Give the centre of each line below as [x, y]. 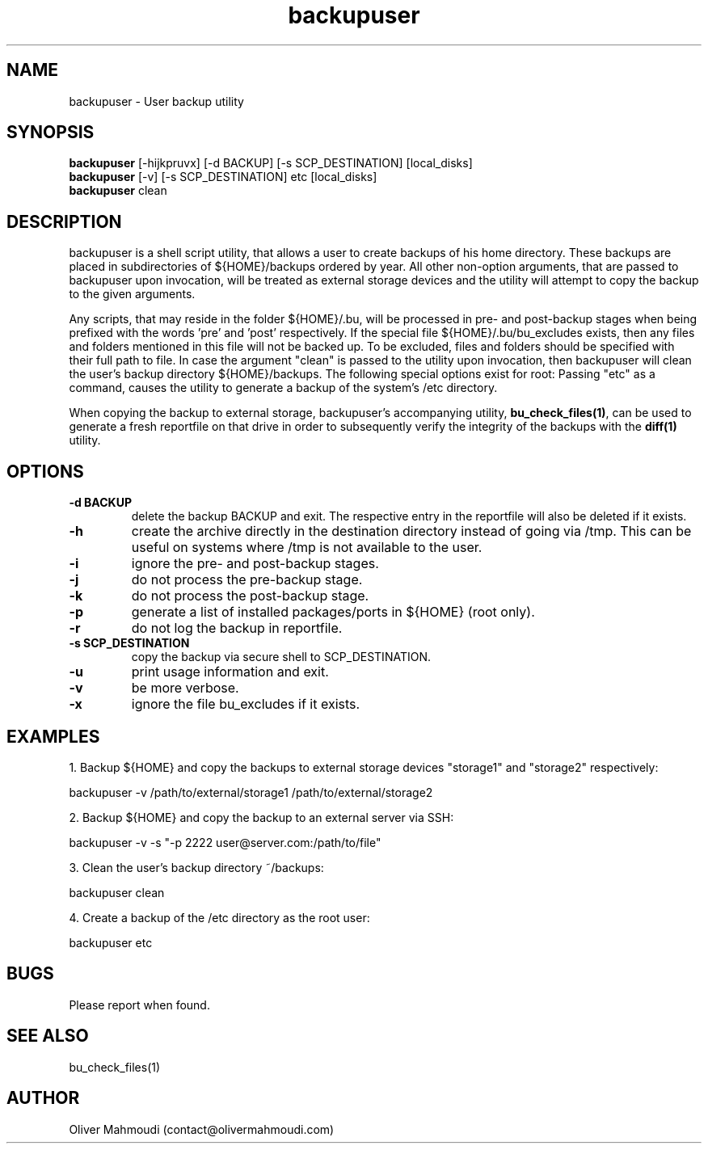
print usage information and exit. [230, 672]
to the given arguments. [132, 294]
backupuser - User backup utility [156, 101]
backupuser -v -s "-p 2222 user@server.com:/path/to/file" [225, 842]
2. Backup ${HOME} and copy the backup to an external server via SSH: [261, 817]
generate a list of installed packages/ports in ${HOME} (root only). [333, 612]
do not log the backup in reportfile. [237, 628]
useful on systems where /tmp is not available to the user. [307, 548]
